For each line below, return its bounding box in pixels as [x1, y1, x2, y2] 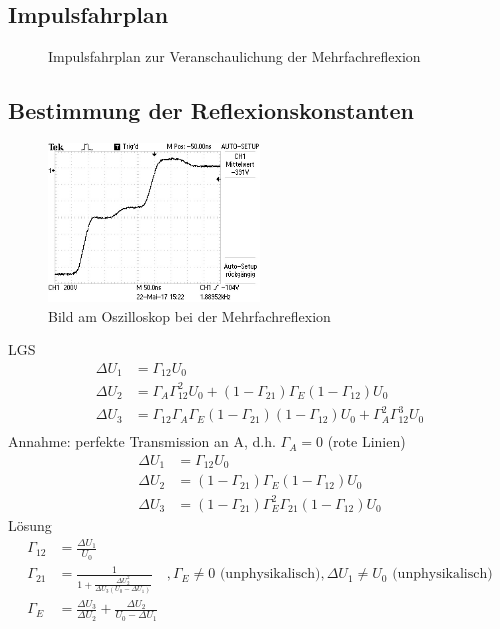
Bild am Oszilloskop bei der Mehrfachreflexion [48, 305, 331, 326]
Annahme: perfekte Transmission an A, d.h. [8, 431, 276, 452]
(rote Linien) [327, 431, 406, 452]
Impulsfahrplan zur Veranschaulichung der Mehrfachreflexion [48, 46, 421, 67]
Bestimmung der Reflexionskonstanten [8, 95, 414, 126]
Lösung [8, 515, 52, 535]
